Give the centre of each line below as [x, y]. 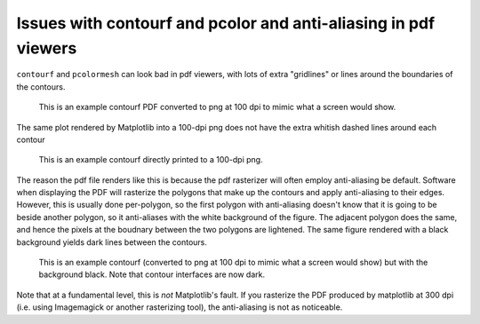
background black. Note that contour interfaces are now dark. [152, 274]
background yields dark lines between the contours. [112, 242]
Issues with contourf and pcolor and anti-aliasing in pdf [226, 23]
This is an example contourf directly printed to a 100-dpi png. [151, 160]
